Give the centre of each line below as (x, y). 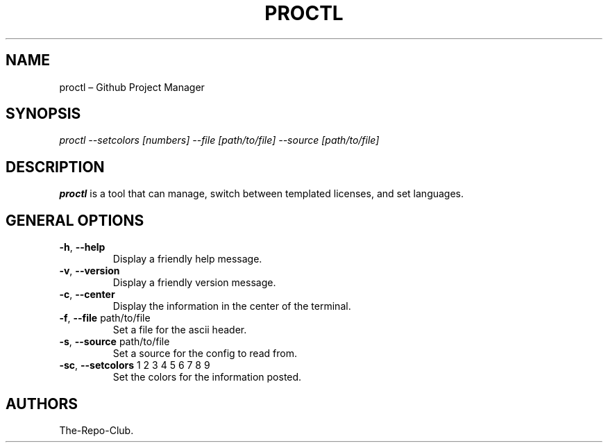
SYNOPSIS (43, 114)
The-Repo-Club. (96, 430)
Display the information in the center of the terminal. (232, 306)
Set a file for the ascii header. (180, 330)
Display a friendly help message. (187, 259)
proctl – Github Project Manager (132, 87)
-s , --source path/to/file (115, 342)
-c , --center (87, 294)
